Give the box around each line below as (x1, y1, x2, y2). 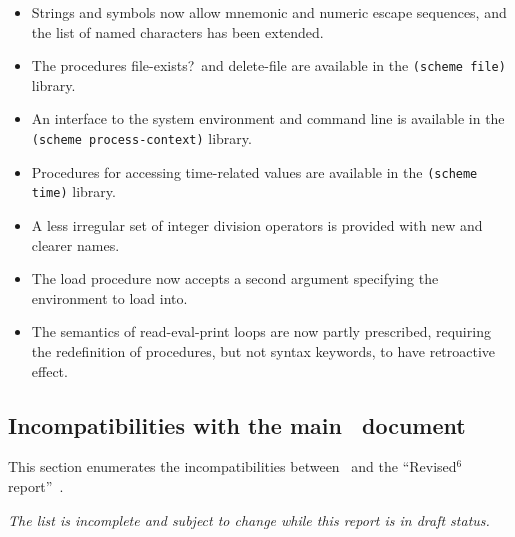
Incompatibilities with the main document (8, 409, 466, 440)
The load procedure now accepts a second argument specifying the (31, 268, 439, 289)
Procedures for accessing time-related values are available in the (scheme (31, 161, 478, 182)
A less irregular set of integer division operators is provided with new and (31, 215, 483, 235)
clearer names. (31, 234, 120, 255)
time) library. (31, 181, 116, 202)
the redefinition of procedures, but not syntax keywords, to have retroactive (31, 340, 496, 361)
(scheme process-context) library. (31, 128, 252, 149)
